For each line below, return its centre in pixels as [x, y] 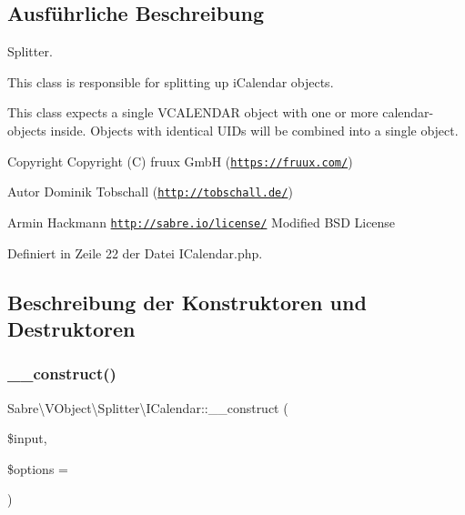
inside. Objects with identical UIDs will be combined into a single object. [254, 130]
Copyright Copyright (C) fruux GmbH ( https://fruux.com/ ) [180, 161]
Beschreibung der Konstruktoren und [187, 302]
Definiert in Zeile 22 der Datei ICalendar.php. [135, 252]
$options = [38, 468]
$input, [27, 438]
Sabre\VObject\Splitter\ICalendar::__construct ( [148, 407]
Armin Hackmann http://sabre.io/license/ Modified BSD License [202, 222]
